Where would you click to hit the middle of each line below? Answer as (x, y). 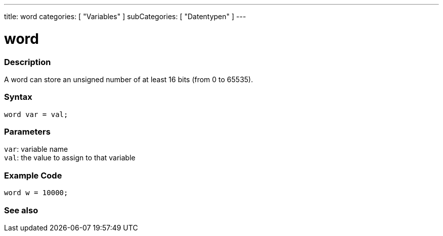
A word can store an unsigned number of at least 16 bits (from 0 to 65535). (129, 79)
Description (28, 62)
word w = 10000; (36, 193)
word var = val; (36, 114)
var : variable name (36, 149)
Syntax (18, 97)
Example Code (33, 175)
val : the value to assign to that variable (70, 158)
